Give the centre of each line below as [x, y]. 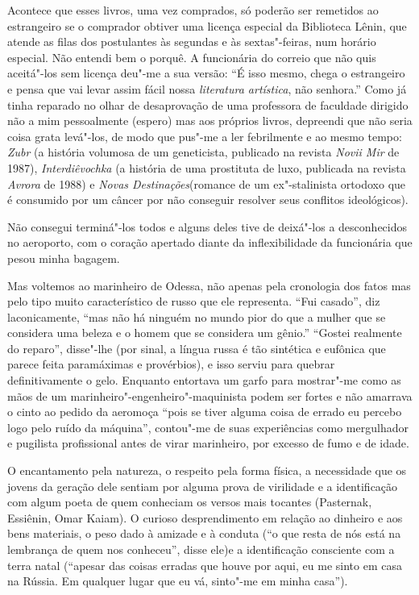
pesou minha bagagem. [64, 258]
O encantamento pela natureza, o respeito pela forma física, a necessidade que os [207, 470]
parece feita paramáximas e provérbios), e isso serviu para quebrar [171, 364]
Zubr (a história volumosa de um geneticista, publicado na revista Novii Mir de [203, 152]
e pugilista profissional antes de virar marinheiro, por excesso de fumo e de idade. [208, 443]
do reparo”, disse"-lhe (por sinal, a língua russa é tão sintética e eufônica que [197, 348]
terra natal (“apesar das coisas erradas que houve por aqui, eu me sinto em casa [205, 565]
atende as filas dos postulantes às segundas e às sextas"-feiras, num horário [192, 42]
